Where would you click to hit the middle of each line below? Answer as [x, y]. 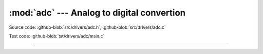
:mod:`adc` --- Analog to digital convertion [97, 13]
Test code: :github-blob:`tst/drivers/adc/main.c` [57, 36]
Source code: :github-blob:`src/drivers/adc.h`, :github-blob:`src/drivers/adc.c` [87, 27]
